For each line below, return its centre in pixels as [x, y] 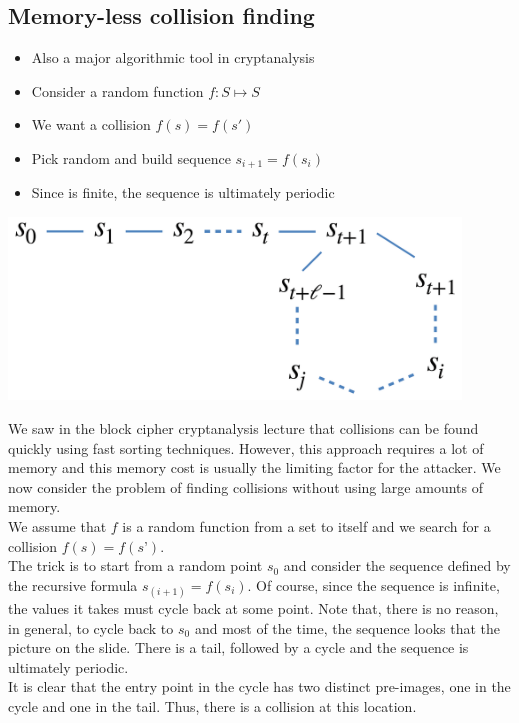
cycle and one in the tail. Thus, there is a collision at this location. [212, 705]
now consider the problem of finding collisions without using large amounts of [245, 486]
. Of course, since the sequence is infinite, [373, 584]
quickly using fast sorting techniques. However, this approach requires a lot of [246, 447]
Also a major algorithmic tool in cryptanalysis [173, 57]
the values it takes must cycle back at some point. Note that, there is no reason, [253, 607]
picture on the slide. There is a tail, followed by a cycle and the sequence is [238, 647]
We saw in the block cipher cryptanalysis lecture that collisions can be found [243, 427]
